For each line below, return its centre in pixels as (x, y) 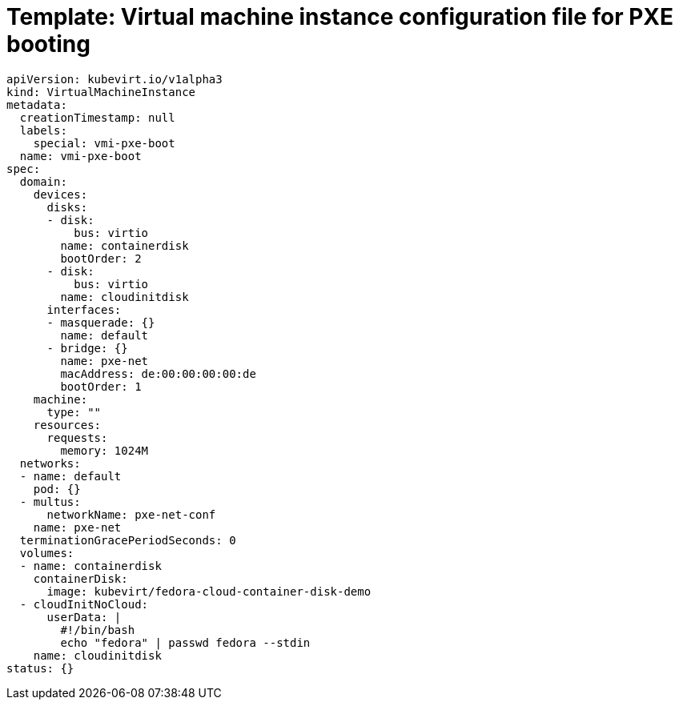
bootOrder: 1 (101, 386)
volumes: (47, 553)
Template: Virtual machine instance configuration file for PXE (340, 17)
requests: (77, 437)
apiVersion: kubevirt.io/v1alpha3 (115, 79)
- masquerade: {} (101, 322)
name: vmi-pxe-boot (80, 156)
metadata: (37, 104)
